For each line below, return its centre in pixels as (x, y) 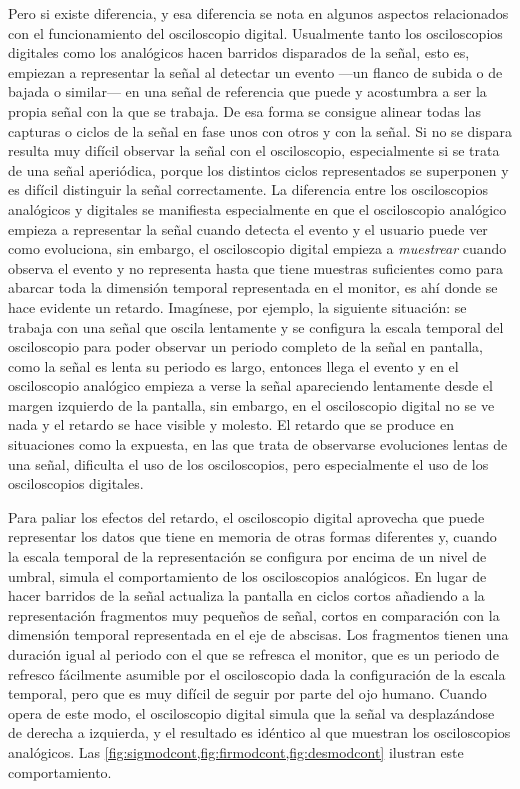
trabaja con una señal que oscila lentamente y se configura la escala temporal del (256, 326)
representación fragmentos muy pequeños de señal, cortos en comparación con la (254, 614)
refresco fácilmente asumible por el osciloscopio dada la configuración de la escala (257, 673)
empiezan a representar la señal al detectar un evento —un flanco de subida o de (255, 71)
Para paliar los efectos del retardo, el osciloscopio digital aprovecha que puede (246, 516)
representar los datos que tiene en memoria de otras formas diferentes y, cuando (252, 536)
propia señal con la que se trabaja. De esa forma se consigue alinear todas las (244, 110)
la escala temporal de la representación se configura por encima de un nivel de (247, 556)
